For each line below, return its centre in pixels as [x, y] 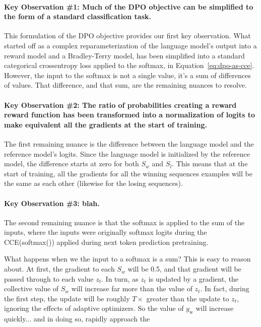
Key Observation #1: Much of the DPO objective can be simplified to [129, 6]
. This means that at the [210, 163]
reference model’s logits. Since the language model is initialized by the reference [127, 153]
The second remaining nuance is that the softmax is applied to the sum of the [124, 222]
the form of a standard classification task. [78, 16]
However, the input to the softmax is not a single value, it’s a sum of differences [127, 75]
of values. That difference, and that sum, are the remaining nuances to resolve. [125, 85]
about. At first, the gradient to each [59, 269]
